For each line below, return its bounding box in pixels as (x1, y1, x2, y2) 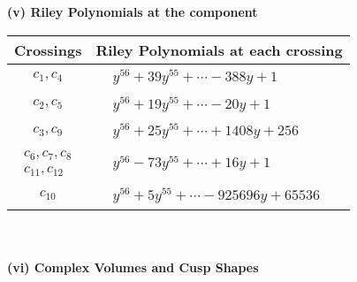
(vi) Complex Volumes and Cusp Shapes (7, 258, 259, 277)
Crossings (14, 39, 82, 60)
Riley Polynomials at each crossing (95, 39, 343, 60)
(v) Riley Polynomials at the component (7, 3, 258, 20)
